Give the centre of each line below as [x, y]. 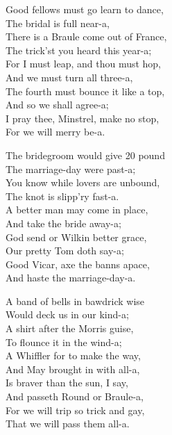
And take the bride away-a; [63, 223]
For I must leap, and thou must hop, [84, 64]
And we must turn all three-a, [69, 77]
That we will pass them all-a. [68, 424]
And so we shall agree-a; [57, 105]
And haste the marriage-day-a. [71, 278]
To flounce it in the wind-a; [64, 342]
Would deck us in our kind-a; [67, 314]
